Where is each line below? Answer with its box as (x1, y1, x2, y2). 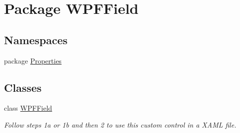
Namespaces (4, 32, 68, 47)
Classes (4, 79, 42, 95)
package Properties (4, 55, 62, 66)
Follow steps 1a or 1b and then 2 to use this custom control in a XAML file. (4, 119, 237, 130)
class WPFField (4, 103, 52, 113)
